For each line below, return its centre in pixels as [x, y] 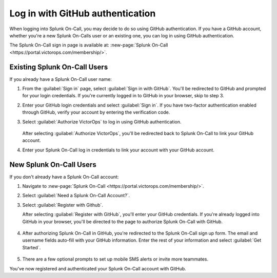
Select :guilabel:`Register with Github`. [63, 205]
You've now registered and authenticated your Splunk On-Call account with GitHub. [98, 268]
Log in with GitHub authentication [83, 13]
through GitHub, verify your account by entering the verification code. [96, 112]
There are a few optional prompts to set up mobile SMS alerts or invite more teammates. [115, 259]
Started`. [32, 247]
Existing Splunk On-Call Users [59, 67]
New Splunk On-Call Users [53, 165]
